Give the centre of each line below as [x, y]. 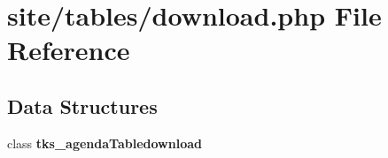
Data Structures [82, 105]
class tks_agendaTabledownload [105, 143]
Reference [69, 50]
